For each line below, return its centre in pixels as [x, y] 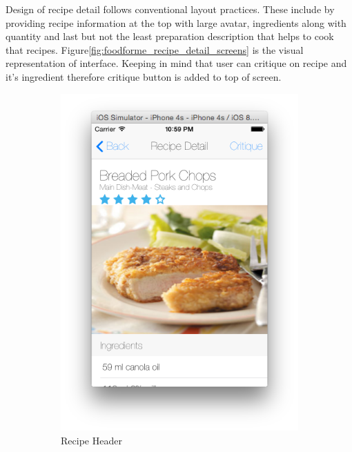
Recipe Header [91, 441]
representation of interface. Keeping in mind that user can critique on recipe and [176, 63]
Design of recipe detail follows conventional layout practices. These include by [170, 9]
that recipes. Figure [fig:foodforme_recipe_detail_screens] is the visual [155, 49]
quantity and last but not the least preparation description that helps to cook [170, 36]
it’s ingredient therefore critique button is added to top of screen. [144, 76]
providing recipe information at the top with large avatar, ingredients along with [176, 22]
